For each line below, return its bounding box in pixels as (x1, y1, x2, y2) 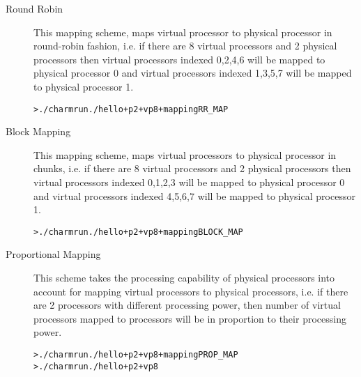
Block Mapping (6, 124, 71, 139)
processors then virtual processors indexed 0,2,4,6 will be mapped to (33, 52, 325, 66)
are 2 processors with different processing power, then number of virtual (33, 298, 341, 312)
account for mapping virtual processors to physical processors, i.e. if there (33, 284, 348, 298)
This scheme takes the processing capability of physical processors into (33, 270, 335, 285)
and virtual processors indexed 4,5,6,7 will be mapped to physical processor (33, 188, 355, 203)
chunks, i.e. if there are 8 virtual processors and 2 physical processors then (33, 161, 351, 176)
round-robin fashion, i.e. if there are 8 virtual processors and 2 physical (33, 38, 337, 53)
